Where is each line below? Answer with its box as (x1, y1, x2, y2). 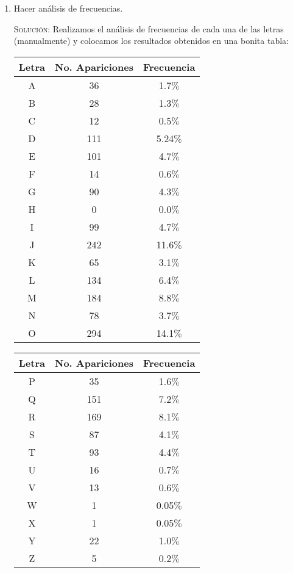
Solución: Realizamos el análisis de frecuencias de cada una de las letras (13, 22, 284, 35)
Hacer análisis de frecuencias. (13, 2, 123, 14)
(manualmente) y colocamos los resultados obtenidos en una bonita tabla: (13, 34, 289, 47)
